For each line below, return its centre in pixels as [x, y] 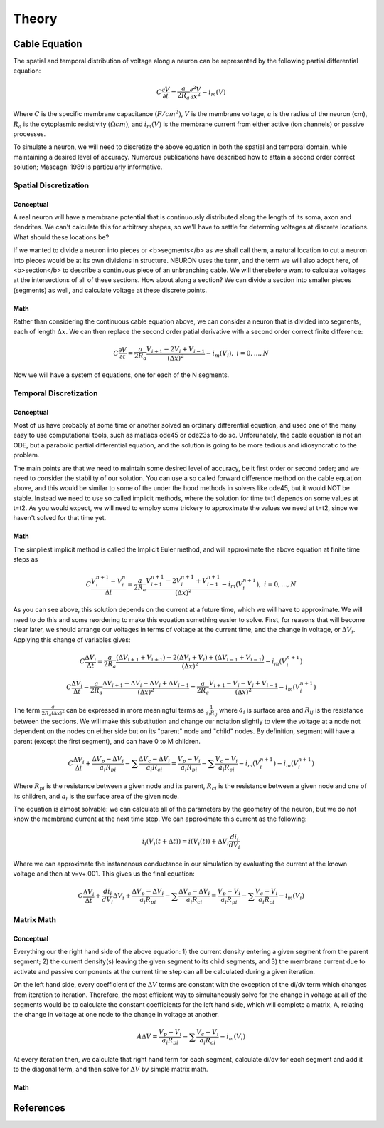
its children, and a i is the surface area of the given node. [96, 797]
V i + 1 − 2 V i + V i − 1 [176, 350]
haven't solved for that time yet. [60, 518]
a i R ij [212, 713]
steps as [26, 559]
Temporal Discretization [55, 393]
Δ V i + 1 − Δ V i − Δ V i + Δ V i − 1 [146, 684]
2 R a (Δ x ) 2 [53, 713]
